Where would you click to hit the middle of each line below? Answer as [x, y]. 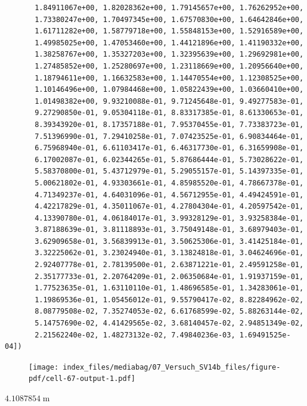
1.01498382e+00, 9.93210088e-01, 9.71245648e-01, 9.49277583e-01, [169, 101]
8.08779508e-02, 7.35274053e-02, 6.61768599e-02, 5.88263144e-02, [169, 312]
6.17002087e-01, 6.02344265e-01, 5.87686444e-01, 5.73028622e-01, [169, 159]
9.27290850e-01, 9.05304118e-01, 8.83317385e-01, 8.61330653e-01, [169, 113]
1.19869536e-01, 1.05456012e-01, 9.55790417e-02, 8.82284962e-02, [169, 300]
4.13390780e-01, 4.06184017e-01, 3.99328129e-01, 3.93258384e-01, [169, 218]
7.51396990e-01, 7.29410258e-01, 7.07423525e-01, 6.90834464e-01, [169, 136]
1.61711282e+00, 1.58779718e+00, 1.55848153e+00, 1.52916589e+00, [169, 31]
